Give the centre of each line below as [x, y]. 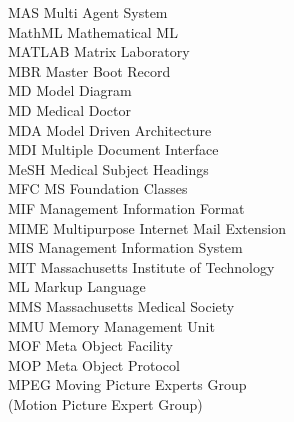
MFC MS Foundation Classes [98, 188]
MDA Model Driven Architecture [110, 129]
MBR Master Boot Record [89, 70]
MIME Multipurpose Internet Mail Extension [147, 227]
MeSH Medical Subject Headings [108, 168]
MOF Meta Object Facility [90, 345]
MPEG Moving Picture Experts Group [127, 384]
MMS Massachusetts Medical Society [121, 305]
